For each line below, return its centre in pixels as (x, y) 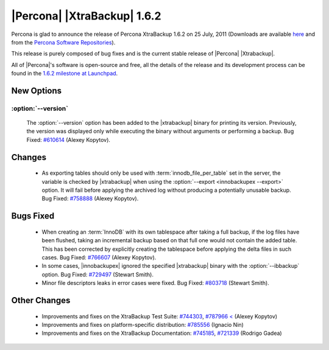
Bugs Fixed (33, 216)
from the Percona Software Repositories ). (63, 42)
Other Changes (41, 300)
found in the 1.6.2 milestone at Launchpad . (65, 74)
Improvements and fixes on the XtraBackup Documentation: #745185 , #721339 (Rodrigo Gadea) (162, 333)
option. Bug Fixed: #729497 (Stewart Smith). (97, 275)
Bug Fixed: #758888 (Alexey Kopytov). (90, 198)
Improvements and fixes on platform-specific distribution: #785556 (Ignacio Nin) (143, 324)
